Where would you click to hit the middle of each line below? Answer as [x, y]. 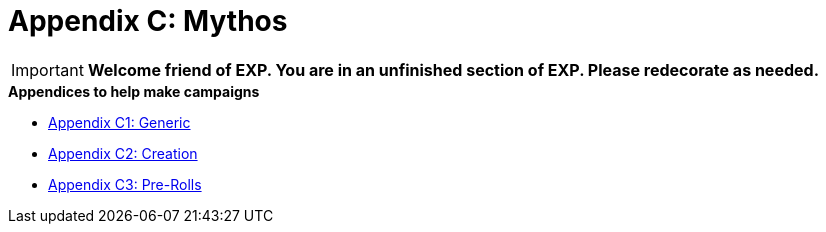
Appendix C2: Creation [123, 153]
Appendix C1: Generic [119, 122]
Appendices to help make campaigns [134, 91]
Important [47, 69]
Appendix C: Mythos [148, 21]
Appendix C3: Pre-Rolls [125, 184]
